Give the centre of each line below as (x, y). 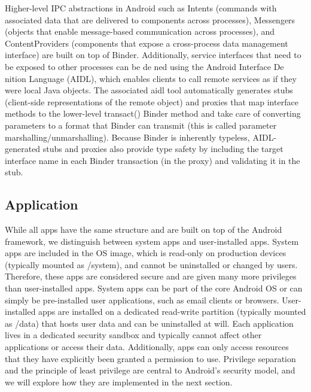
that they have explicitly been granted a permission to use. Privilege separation (150, 358)
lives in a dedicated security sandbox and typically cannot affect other (133, 335)
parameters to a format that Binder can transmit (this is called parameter (141, 125)
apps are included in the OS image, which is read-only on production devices (146, 253)
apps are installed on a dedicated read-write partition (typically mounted (172, 312)
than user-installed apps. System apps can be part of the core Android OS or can (154, 288)
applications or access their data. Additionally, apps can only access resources (147, 347)
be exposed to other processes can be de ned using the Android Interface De (144, 66)
